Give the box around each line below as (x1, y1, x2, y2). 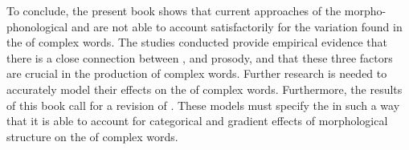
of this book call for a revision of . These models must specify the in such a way (6, 96, 400, 113)
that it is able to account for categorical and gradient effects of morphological (6, 112, 388, 129)
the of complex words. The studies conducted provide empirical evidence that (6, 34, 387, 51)
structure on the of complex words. (6, 128, 178, 144)
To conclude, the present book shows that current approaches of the (6, 2, 342, 18)
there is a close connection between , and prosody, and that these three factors (6, 49, 393, 66)
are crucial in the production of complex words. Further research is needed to (6, 65, 387, 82)
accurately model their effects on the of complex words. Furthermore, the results (6, 80, 403, 97)
